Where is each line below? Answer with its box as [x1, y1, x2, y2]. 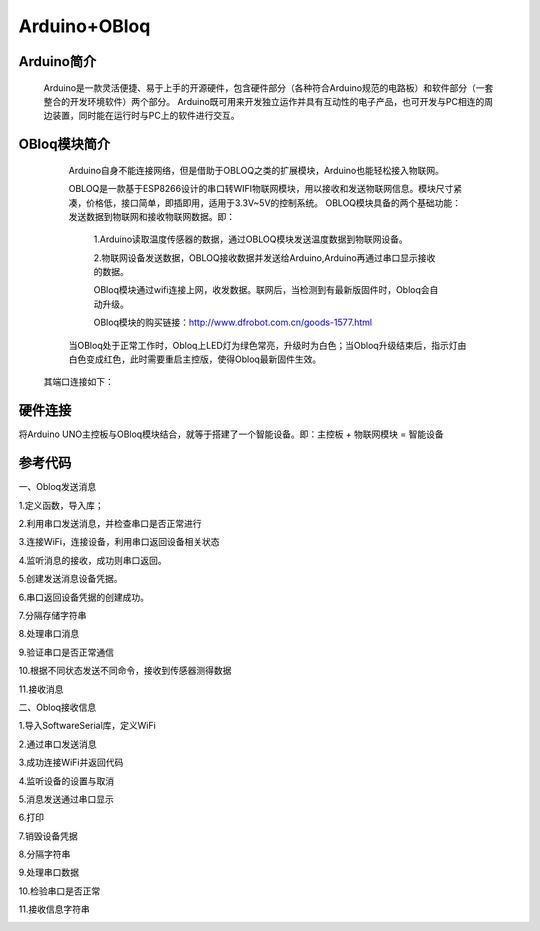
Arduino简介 [18, 53, 97, 70]
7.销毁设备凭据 [18, 830, 79, 842]
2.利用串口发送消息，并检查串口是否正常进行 [18, 518, 202, 530]
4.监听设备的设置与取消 [18, 775, 115, 787]
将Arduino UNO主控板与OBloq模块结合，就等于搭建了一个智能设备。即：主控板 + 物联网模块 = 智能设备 [18, 428, 444, 440]
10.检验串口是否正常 [18, 885, 101, 897]
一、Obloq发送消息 [18, 481, 97, 493]
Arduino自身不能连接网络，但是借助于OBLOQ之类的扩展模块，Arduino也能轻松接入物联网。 [68, 164, 445, 176]
